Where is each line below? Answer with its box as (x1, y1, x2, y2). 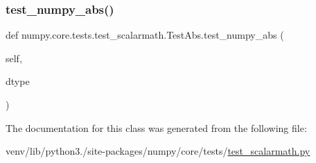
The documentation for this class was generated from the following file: (6, 120, 307, 135)
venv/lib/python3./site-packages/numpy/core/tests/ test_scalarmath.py (6, 144, 310, 158)
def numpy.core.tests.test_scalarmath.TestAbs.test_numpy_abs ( (6, 28, 284, 42)
